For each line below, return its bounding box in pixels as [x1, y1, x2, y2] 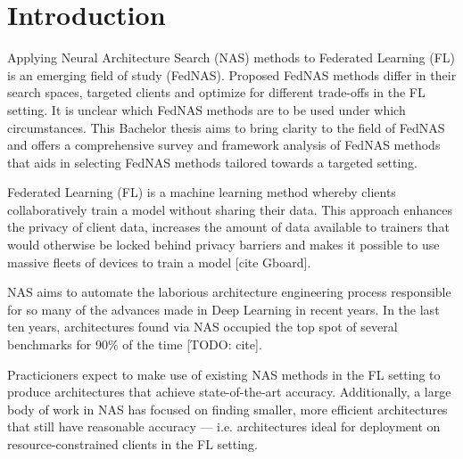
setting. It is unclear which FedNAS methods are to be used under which [7, 100, 406, 119]
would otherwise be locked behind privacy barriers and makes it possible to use [7, 235, 440, 254]
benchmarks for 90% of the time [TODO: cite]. [7, 335, 262, 354]
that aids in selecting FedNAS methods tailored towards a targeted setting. [7, 152, 418, 171]
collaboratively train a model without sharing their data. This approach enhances [7, 200, 453, 218]
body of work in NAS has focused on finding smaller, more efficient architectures [7, 399, 448, 418]
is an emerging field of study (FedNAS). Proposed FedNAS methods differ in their [7, 65, 457, 84]
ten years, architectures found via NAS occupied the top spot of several [7, 317, 398, 336]
